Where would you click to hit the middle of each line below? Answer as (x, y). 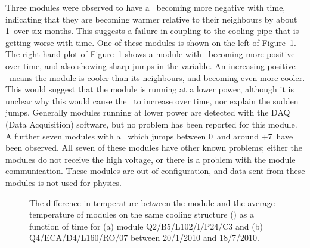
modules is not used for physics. (63, 182)
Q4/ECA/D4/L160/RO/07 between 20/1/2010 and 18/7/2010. (144, 238)
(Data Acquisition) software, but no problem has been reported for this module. (151, 124)
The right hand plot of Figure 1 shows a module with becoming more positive (150, 54)
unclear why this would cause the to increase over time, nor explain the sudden (152, 100)
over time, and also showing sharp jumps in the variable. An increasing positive (151, 65)
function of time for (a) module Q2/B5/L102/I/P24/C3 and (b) (146, 226)
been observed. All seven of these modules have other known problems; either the (154, 148)
